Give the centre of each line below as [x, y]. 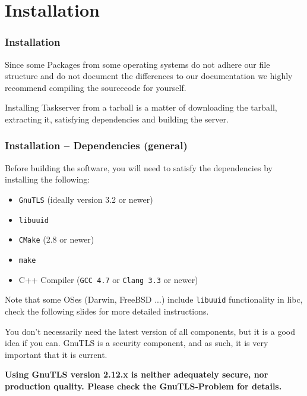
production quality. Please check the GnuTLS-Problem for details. [143, 386]
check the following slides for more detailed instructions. [107, 311]
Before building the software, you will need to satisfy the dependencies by [139, 167]
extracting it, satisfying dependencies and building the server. [117, 119]
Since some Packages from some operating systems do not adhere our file [137, 64]
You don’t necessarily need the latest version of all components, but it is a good [150, 331]
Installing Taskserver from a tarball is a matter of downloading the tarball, [141, 107]
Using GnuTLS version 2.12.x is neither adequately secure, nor [137, 374]
